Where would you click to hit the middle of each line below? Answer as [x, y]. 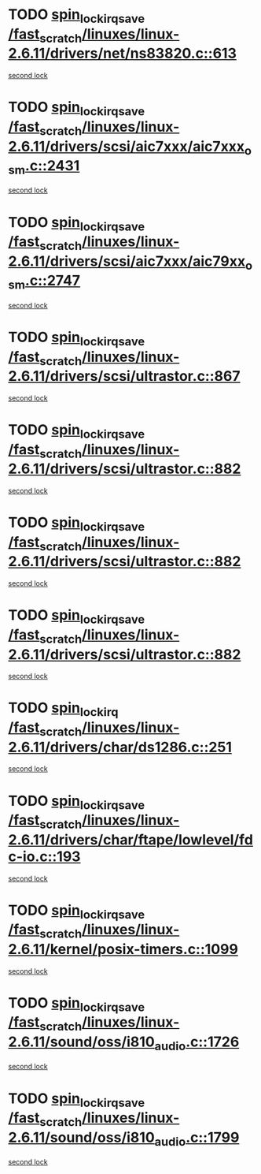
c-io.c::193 [44, 856]
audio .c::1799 [197, 1139]
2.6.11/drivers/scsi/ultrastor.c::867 [124, 376]
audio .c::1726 [197, 1043]
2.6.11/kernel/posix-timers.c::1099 [123, 949]
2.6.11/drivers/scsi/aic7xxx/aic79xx [127, 261]
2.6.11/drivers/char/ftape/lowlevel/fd [131, 839]
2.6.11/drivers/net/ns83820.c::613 [123, 54]
